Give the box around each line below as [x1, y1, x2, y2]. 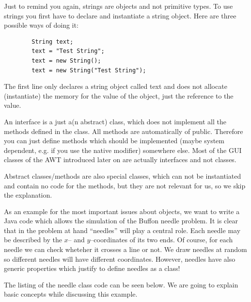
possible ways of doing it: [4, 20, 78, 30]
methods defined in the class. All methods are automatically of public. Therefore [4, 126, 243, 136]
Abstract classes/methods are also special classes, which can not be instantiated [4, 170, 241, 181]
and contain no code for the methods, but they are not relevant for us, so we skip [4, 180, 246, 190]
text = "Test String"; [31, 48, 105, 55]
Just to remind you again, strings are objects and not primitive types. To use [4, 1, 233, 11]
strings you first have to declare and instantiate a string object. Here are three [4, 10, 236, 20]
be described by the [4, 235, 62, 245]
